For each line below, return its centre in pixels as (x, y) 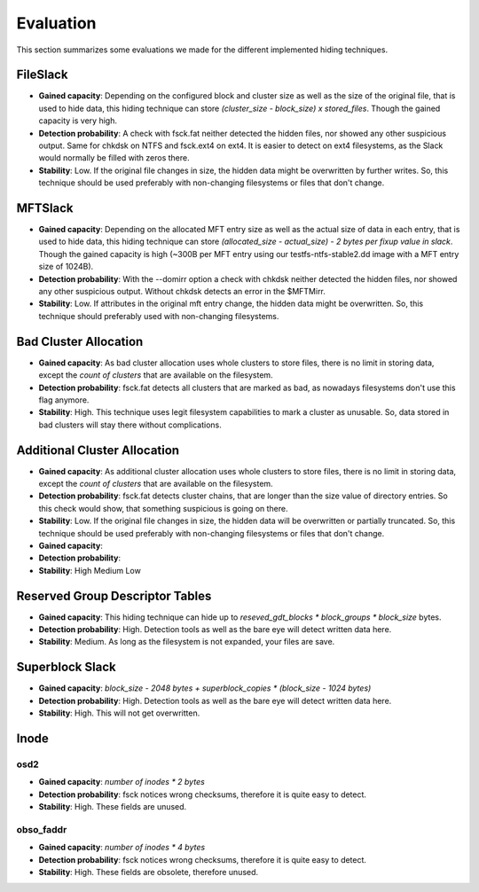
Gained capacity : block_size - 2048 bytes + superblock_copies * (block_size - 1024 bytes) (205, 688)
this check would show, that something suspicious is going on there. (163, 508)
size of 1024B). (66, 267)
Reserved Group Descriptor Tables (114, 595)
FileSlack (42, 75)
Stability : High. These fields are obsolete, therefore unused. (149, 872)
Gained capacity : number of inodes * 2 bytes (122, 782)
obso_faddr (42, 829)
